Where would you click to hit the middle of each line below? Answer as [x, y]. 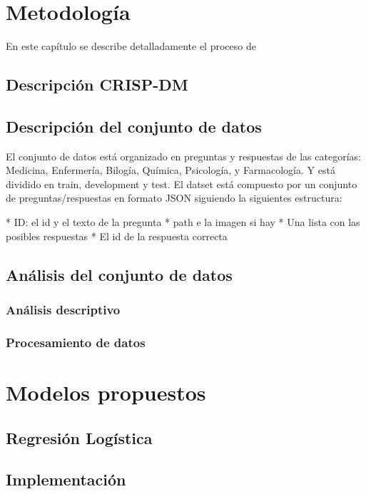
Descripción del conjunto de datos [134, 126]
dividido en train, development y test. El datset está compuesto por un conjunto [182, 184]
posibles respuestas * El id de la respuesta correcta [117, 236]
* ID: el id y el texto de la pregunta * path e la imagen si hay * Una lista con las [183, 222]
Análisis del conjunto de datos [119, 274]
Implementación [66, 479]
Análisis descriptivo [63, 309]
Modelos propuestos [106, 392]
